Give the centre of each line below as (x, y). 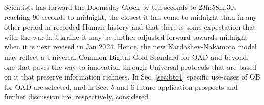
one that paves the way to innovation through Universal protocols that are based (130, 67)
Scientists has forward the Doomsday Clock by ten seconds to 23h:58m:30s (121, 7)
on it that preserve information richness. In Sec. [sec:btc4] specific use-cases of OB (132, 77)
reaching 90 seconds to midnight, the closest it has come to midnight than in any (131, 17)
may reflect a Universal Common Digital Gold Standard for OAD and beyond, (127, 56)
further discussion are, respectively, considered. (77, 97)
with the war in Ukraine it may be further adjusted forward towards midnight (126, 36)
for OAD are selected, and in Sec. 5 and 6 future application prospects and (121, 86)
